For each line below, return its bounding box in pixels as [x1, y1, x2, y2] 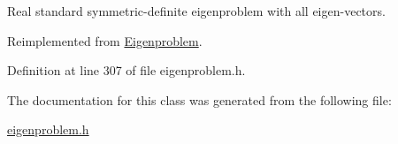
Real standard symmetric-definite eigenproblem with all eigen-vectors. [7, 2, 386, 19]
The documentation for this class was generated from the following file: [7, 90, 392, 109]
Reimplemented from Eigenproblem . [7, 31, 203, 49]
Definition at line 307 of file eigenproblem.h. [7, 61, 246, 80]
